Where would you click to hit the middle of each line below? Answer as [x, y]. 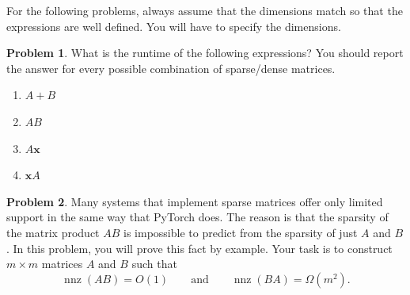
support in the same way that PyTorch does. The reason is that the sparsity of [197, 217]
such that [154, 264]
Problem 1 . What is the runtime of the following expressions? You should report [205, 53]
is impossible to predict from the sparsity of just [241, 232]
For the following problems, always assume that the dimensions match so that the [205, 10]
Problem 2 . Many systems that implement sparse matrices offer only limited [195, 201]
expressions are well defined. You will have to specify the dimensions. [174, 26]
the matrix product [53, 232]
